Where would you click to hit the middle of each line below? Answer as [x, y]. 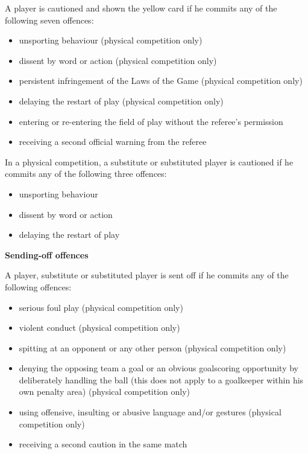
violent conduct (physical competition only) [99, 328]
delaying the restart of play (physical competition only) [121, 101]
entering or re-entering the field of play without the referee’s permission [151, 121]
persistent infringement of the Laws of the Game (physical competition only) [161, 81]
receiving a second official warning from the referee [113, 142]
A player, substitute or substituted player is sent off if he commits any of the [147, 275]
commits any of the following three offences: [86, 174]
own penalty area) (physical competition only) [105, 392]
